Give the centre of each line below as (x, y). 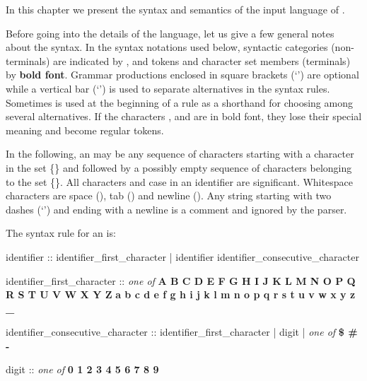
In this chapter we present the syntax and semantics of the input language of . (175, 9)
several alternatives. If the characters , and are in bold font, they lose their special (184, 116)
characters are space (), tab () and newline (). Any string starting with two (169, 195)
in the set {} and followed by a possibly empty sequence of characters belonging (179, 167)
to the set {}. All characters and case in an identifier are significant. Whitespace (179, 181)
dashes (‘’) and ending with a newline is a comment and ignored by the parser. (176, 209)
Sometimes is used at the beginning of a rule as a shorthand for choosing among (179, 102)
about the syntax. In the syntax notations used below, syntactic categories (167, 47)
